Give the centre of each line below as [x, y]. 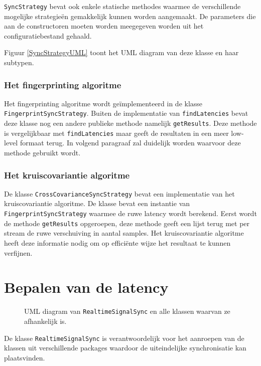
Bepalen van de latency [86, 287]
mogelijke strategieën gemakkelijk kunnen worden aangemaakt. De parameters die [130, 16]
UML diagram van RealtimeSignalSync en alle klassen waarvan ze [127, 311]
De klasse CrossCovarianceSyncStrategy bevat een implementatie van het [119, 193]
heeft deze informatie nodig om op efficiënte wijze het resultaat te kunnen [117, 242]
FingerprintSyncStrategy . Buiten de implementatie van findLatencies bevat [126, 113]
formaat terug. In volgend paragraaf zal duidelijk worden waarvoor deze [130, 143]
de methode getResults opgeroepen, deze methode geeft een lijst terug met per [127, 223]
